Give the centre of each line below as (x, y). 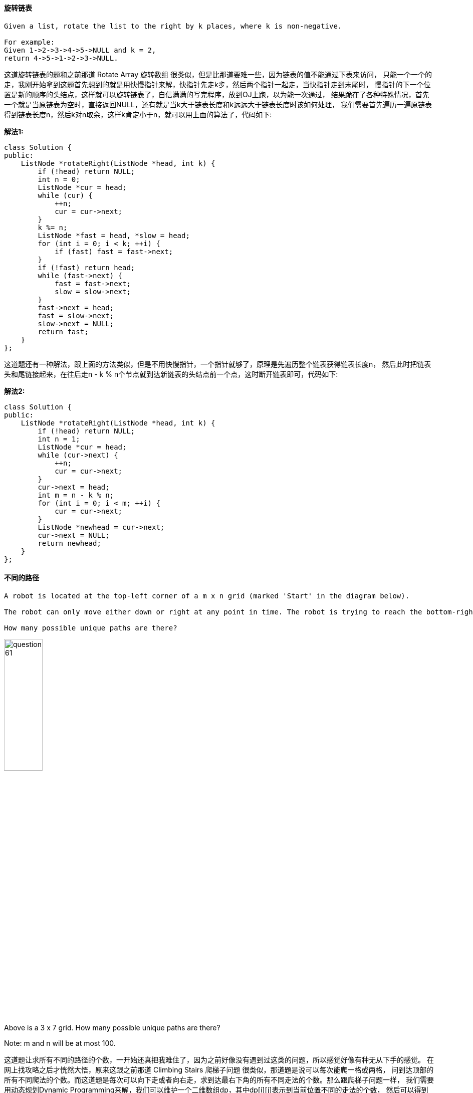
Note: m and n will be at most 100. (60, 1043)
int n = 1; (59, 439)
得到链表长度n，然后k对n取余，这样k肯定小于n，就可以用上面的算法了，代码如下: (138, 114)
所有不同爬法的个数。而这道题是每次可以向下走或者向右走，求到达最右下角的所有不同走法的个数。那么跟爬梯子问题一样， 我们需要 (219, 1080)
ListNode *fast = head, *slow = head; (114, 235)
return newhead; (69, 543)
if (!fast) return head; (86, 267)
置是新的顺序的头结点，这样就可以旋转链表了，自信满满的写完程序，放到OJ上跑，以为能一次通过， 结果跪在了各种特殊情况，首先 (217, 94)
